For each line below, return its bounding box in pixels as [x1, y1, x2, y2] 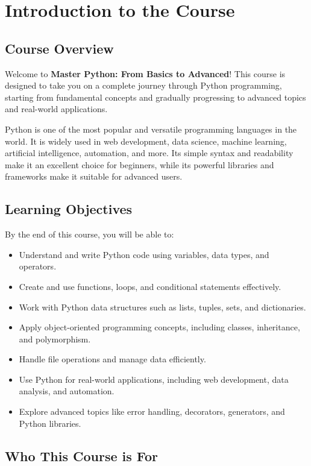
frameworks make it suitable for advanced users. [5, 170, 183, 183]
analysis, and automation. [19, 385, 115, 397]
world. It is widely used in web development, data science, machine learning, [5, 134, 287, 147]
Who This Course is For [5, 446, 159, 465]
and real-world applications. [5, 102, 108, 115]
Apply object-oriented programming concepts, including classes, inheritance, [19, 321, 300, 333]
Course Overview [5, 39, 114, 57]
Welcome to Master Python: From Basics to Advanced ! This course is [5, 67, 286, 80]
